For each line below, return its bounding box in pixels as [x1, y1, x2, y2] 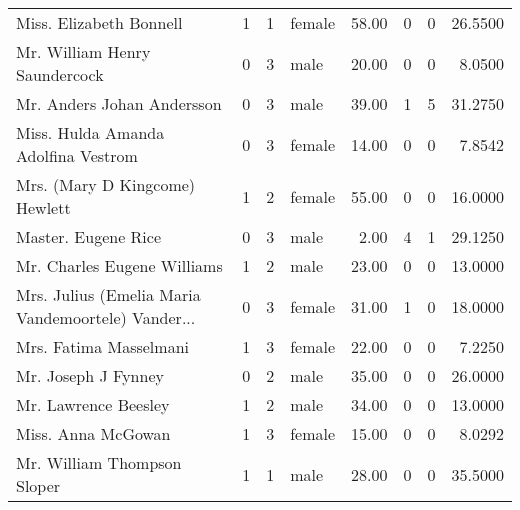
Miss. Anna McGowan [16, 422, 171, 445]
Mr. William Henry [16, 40, 151, 63]
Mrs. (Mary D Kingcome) [16, 173, 196, 196]
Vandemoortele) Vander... [16, 306, 196, 329]
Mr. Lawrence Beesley [16, 393, 170, 416]
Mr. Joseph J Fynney [16, 364, 164, 387]
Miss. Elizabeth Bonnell [16, 11, 183, 34]
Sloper [16, 474, 61, 497]
